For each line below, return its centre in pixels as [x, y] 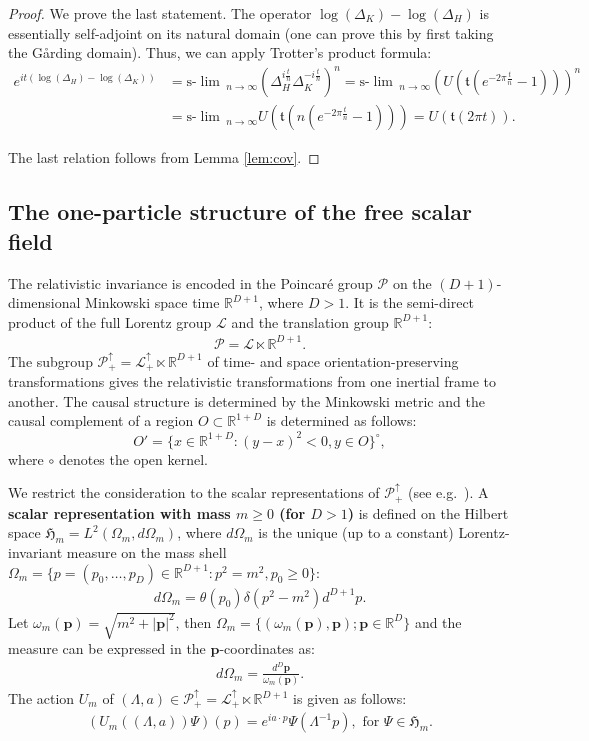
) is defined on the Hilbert [428, 512]
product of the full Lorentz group [110, 321]
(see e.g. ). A [448, 492]
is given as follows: [350, 698]
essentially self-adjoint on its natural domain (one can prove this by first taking [251, 32]
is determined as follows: [341, 420]
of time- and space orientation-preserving [333, 360]
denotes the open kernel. [133, 458]
